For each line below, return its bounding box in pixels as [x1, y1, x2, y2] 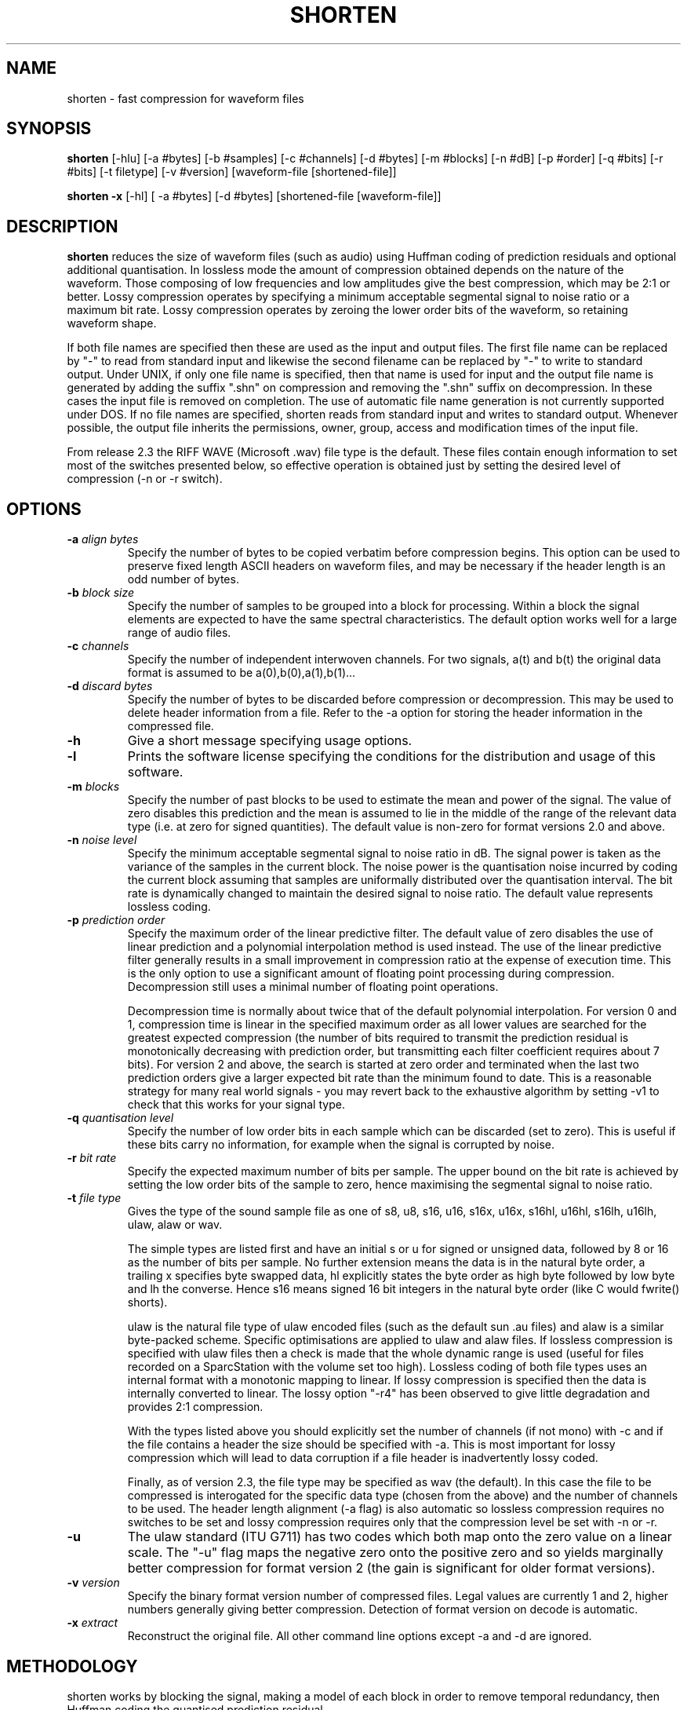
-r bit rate [67, 1151, 117, 1165]
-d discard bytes [67, 679, 153, 693]
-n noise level [67, 833, 137, 847]
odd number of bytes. [127, 572, 239, 586]
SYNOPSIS [6, 119, 92, 139]
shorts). [127, 1295, 168, 1310]
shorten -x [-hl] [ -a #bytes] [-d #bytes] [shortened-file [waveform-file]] [67, 189, 442, 203]
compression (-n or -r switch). [67, 472, 223, 486]
